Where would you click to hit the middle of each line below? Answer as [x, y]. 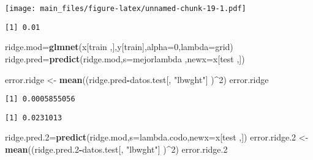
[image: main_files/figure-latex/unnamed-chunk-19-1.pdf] [126, 9]
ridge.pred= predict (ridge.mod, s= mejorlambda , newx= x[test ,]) [125, 58]
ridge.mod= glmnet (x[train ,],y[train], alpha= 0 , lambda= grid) [119, 47]
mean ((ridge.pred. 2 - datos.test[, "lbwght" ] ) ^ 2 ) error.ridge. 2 [116, 149]
